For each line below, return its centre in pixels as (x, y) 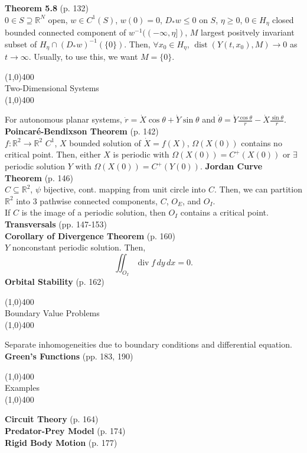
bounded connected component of (66, 32)
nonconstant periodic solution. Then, (79, 247)
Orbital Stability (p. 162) (55, 282)
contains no (262, 142)
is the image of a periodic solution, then (94, 212)
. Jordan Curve (231, 166)
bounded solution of (105, 142)
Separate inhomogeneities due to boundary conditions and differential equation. (148, 344)
